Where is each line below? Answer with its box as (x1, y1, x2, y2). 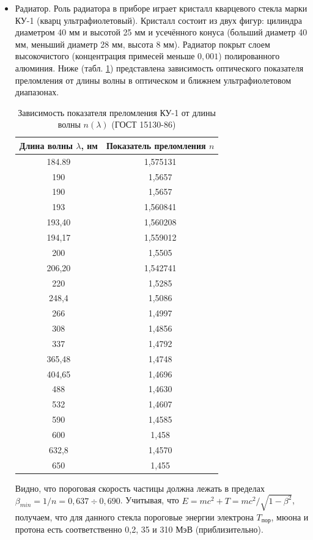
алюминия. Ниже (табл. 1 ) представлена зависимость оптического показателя (15, 61, 304, 74)
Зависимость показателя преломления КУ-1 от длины (18, 106, 216, 119)
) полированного (218, 49, 280, 62)
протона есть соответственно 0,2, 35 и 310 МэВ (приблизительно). (15, 523, 263, 536)
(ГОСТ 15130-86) (111, 118, 176, 131)
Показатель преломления (106, 139, 206, 151)
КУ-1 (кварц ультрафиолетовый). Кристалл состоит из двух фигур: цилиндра (15, 13, 302, 26)
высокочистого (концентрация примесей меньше (15, 49, 195, 62)
